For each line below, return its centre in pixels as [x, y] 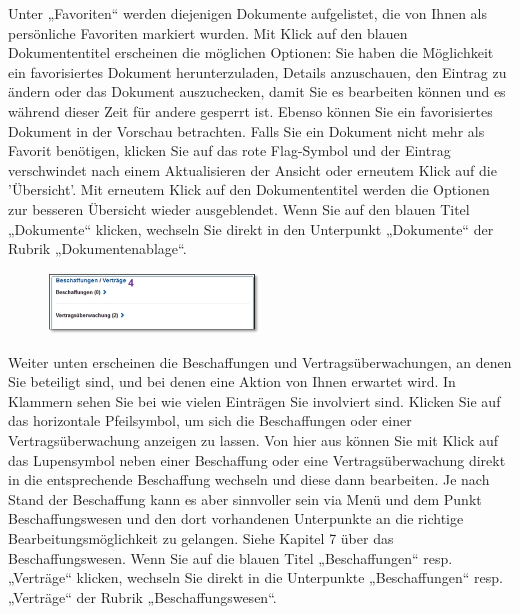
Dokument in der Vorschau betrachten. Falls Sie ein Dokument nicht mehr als [246, 130]
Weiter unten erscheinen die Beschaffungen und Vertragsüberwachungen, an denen [260, 361]
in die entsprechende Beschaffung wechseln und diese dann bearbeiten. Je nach [249, 479]
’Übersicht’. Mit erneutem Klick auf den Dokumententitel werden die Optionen [249, 189]
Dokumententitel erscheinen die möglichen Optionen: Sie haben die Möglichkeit [251, 52]
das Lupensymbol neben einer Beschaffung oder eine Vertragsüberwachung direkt [257, 459]
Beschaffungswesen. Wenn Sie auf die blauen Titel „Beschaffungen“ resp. [230, 557]
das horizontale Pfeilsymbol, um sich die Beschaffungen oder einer [210, 420]
